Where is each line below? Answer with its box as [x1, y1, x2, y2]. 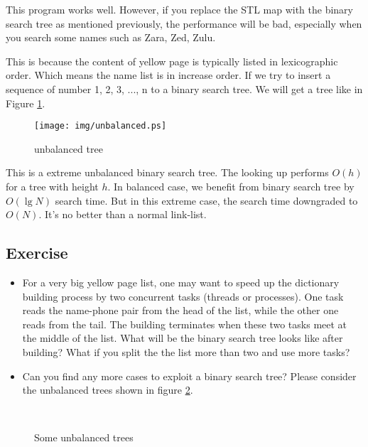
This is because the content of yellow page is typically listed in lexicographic [6, 53, 338, 68]
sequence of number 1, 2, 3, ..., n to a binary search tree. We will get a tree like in [6, 81, 363, 96]
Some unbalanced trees [34, 430, 134, 445]
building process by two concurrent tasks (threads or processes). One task [22, 289, 344, 303]
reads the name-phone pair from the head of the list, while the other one [22, 303, 339, 318]
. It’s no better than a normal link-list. [38, 207, 207, 222]
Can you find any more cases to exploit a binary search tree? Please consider [22, 368, 357, 383]
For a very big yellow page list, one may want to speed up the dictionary [22, 274, 340, 289]
